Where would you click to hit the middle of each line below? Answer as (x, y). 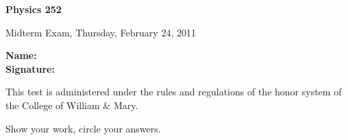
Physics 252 (34, 9)
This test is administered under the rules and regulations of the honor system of (174, 92)
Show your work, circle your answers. (83, 128)
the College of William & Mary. (72, 105)
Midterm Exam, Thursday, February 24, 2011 (101, 32)
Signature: (30, 68)
